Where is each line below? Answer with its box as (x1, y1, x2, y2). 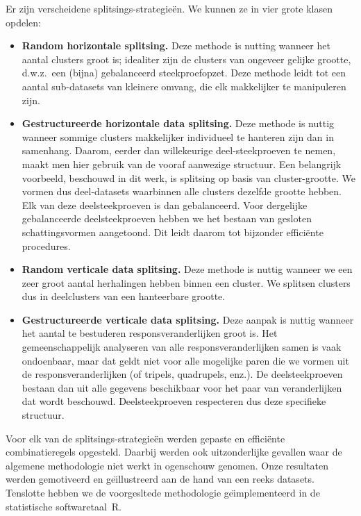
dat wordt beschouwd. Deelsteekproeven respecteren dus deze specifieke (22, 394, 326, 408)
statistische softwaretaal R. (6, 499, 121, 513)
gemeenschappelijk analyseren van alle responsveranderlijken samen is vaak (22, 340, 342, 354)
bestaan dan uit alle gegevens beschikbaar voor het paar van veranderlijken (22, 380, 342, 394)
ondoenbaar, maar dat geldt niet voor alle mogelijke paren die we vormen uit (22, 353, 349, 367)
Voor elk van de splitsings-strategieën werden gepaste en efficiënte (6, 431, 285, 445)
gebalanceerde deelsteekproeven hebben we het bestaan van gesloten (22, 211, 312, 226)
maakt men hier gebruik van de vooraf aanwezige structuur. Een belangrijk (22, 156, 342, 171)
